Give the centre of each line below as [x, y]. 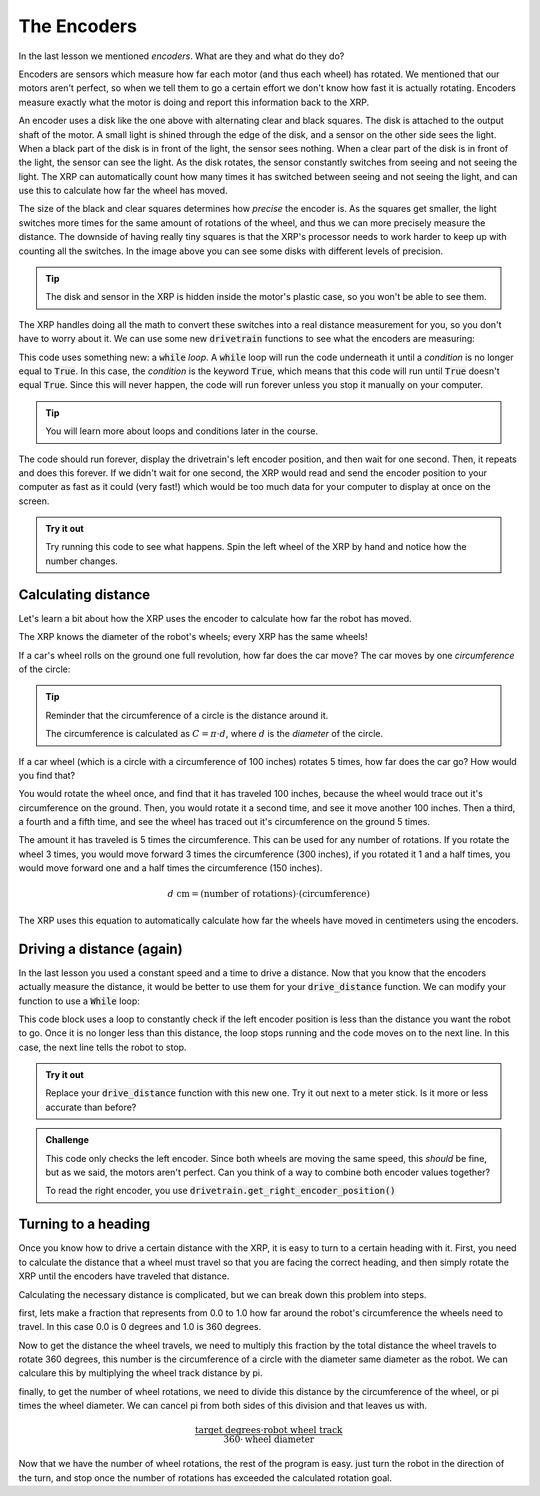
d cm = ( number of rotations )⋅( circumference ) [268, 894]
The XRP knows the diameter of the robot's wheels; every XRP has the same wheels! [193, 637]
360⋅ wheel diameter [269, 1439]
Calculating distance [84, 594]
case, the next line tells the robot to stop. [102, 1047]
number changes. [82, 561]
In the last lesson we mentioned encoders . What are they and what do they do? [181, 56]
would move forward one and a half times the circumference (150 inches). [170, 868]
